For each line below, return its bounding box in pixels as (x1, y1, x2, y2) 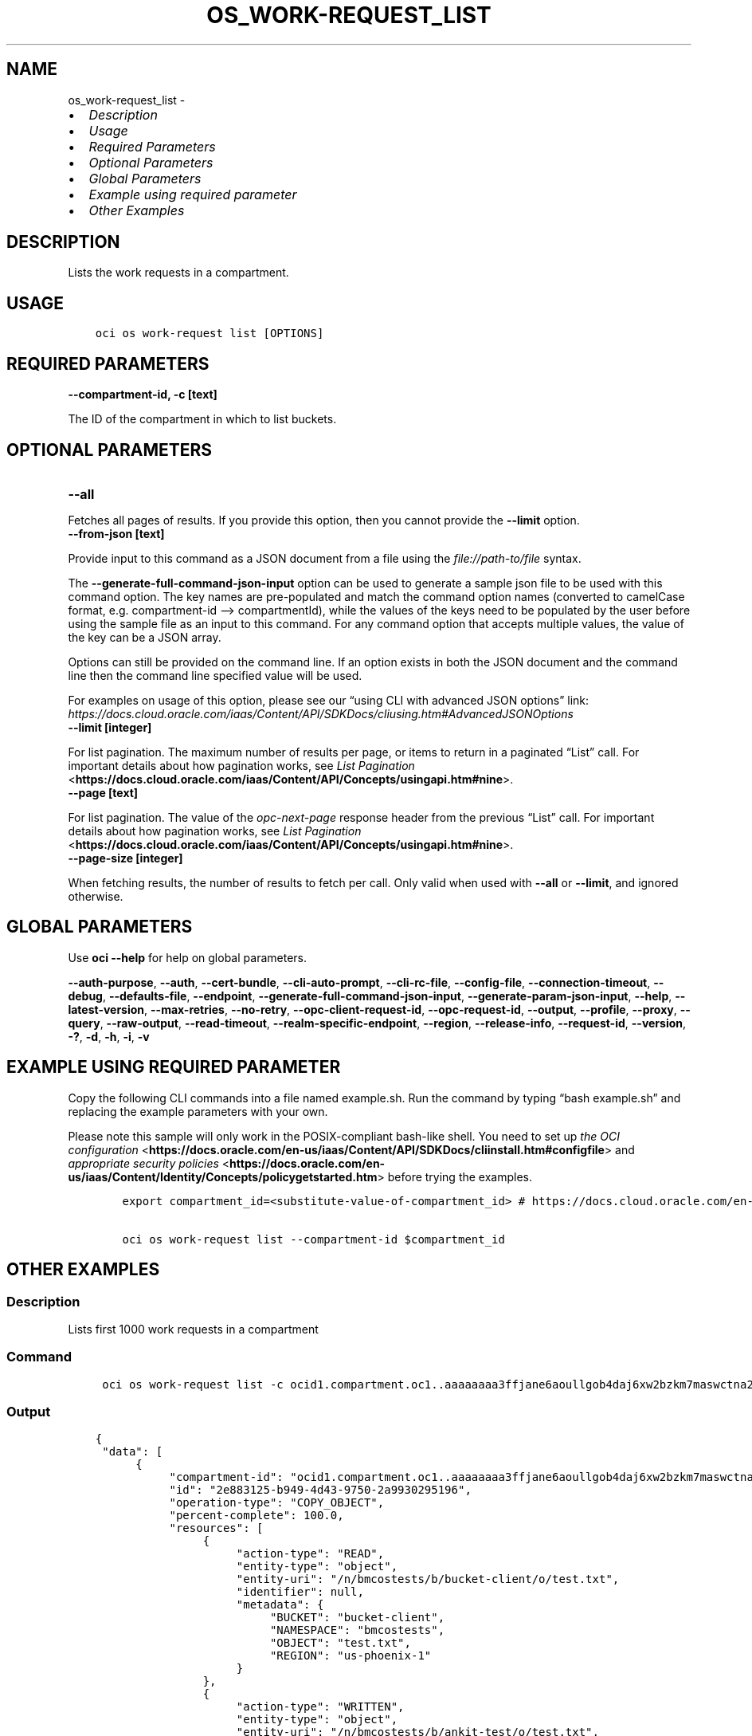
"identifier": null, (236, 1585, 364, 1599)
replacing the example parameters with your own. (68, 1104, 328, 1118)
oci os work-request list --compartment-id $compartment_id (122, 1232, 505, 1246)
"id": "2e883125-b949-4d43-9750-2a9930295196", (169, 1483, 472, 1497)
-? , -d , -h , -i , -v (68, 1029, 150, 1043)
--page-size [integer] (68, 850, 183, 865)
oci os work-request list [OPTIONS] (95, 327, 324, 340)
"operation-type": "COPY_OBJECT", (169, 1496, 385, 1510)
